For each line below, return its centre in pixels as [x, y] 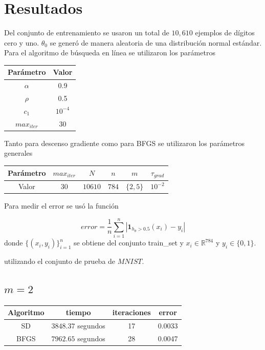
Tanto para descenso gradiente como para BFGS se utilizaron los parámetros [125, 143]
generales [18, 153]
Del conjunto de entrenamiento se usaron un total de [87, 33]
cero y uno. [22, 42]
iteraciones [131, 312]
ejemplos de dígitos [225, 33]
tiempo [78, 312]
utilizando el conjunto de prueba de [60, 261]
